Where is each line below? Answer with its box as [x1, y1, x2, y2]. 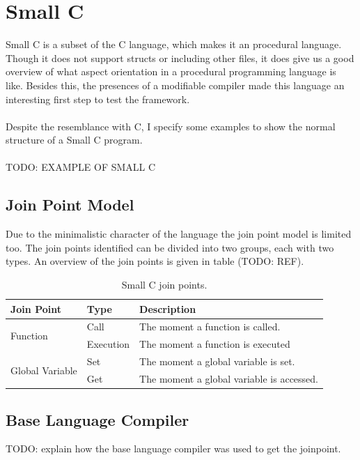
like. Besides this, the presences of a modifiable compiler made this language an [6, 77, 345, 92]
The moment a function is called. [139, 319, 281, 334]
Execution [86, 337, 130, 351]
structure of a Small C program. [6, 132, 143, 147]
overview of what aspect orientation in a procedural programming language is [6, 64, 336, 79]
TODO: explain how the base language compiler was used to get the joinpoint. [6, 441, 341, 456]
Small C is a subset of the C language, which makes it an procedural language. [6, 37, 342, 52]
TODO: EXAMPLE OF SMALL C [6, 160, 156, 174]
